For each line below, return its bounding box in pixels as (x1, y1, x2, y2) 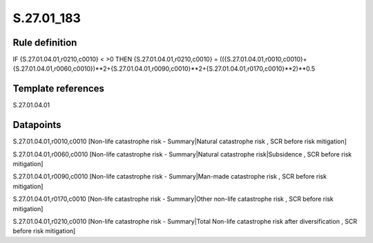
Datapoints (12, 119, 61, 131)
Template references (12, 83, 105, 95)
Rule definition (12, 37, 77, 48)
